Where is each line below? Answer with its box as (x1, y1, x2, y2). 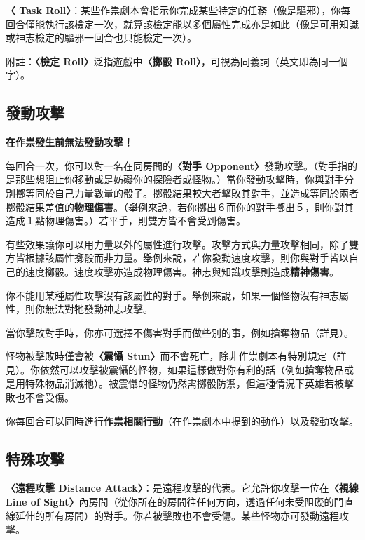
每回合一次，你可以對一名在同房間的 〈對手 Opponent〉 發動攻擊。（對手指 (6, 158, 347, 173)
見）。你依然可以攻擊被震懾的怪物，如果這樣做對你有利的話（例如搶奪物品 (6, 362, 344, 377)
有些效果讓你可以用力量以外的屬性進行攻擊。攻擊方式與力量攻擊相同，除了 (6, 236, 349, 251)
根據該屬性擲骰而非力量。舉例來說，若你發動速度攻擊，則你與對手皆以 (25, 250, 349, 265)
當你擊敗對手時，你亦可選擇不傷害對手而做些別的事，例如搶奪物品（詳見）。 (6, 325, 354, 339)
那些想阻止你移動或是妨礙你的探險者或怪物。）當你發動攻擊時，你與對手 (15, 172, 344, 187)
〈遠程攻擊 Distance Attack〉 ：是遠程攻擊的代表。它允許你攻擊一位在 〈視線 (6, 480, 359, 495)
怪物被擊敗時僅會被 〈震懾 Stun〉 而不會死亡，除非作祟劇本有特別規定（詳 (6, 349, 347, 363)
